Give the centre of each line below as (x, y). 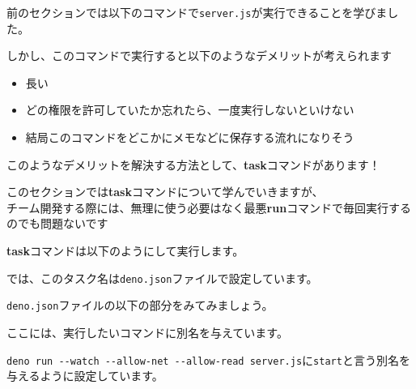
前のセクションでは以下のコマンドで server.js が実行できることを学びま (197, 12)
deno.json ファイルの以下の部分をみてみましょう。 (140, 305)
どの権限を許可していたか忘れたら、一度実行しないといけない (190, 110)
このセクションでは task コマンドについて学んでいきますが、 (165, 192)
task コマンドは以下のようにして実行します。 (125, 250)
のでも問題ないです (57, 223)
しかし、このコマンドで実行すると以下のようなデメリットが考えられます (199, 56)
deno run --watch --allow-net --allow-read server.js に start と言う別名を (208, 359)
